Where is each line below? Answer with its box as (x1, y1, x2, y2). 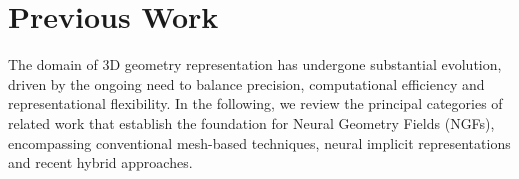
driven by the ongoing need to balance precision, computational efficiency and (8, 73, 485, 94)
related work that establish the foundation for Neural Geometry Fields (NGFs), (8, 112, 495, 133)
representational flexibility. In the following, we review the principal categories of (8, 93, 503, 114)
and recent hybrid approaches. (8, 152, 193, 173)
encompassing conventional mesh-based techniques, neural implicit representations (8, 132, 511, 153)
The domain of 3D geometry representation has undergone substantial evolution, (8, 54, 502, 75)
